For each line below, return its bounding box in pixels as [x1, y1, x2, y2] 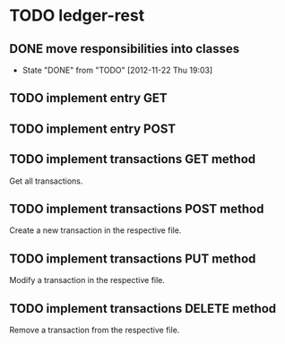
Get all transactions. [9, 176, 83, 186]
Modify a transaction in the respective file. [9, 275, 166, 286]
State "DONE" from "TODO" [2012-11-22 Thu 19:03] [22, 64, 213, 75]
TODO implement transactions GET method [9, 151, 256, 167]
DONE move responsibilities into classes [9, 41, 240, 56]
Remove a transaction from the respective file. [9, 324, 180, 336]
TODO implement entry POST [9, 121, 177, 136]
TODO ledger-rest [9, 5, 145, 26]
